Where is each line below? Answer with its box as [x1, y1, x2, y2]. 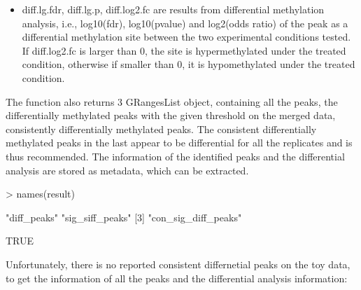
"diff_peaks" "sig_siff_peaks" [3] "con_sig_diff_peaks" [6, 209, 242, 224]
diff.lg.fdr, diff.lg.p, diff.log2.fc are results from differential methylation [22, 2, 325, 16]
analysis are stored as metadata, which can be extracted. [6, 163, 249, 177]
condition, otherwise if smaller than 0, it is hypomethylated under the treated [22, 57, 355, 71]
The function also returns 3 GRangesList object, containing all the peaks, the [6, 94, 338, 109]
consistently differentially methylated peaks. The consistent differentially [6, 121, 317, 136]
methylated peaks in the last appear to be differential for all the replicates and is [6, 135, 353, 150]
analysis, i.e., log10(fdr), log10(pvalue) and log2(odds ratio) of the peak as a [22, 15, 348, 30]
